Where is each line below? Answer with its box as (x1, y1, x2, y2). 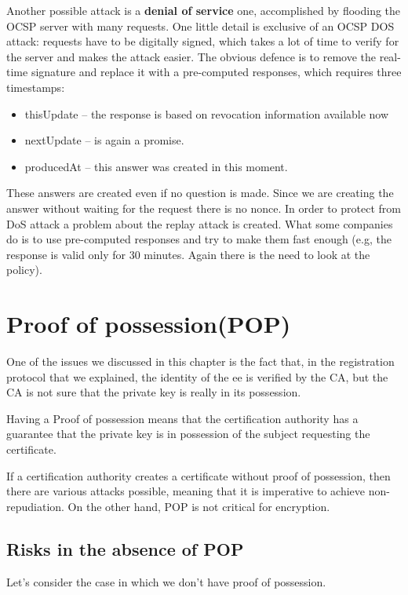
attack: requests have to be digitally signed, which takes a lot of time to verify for (6, 33, 399, 49)
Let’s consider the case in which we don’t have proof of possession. (6, 573, 326, 590)
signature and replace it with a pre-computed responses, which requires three (31, 64, 402, 80)
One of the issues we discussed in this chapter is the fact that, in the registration (6, 353, 395, 370)
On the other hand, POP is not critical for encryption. (67, 498, 330, 514)
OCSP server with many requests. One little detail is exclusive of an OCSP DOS (6, 17, 395, 34)
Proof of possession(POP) (6, 308, 291, 340)
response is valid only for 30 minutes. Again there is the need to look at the (6, 246, 370, 262)
